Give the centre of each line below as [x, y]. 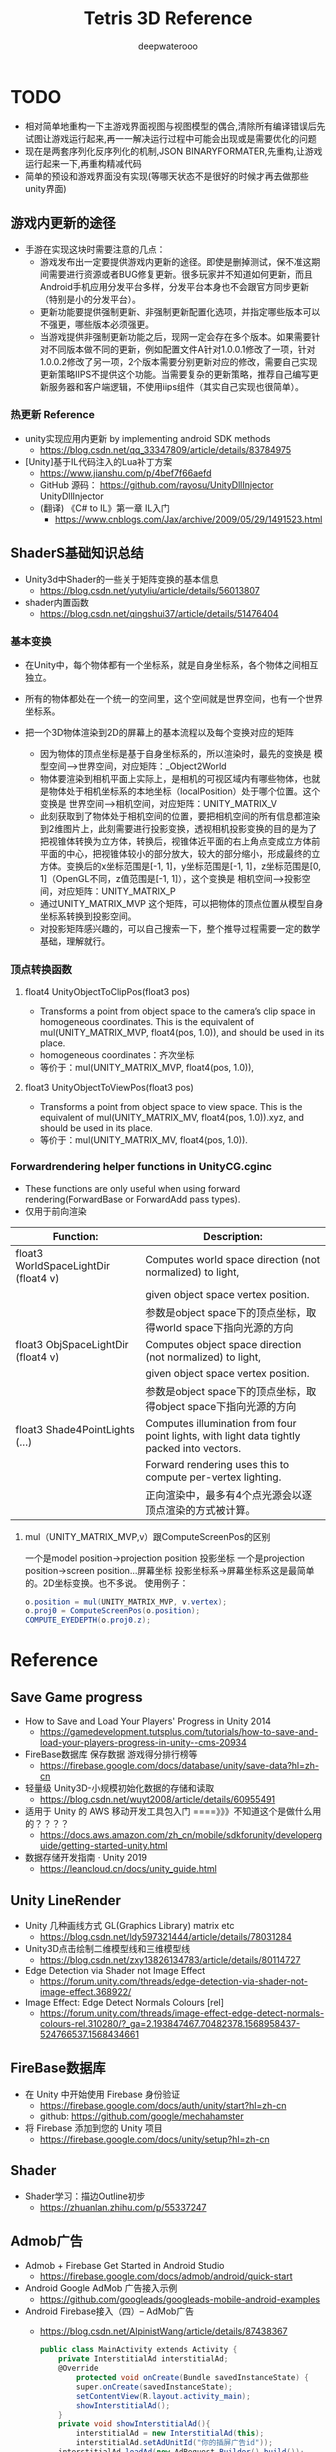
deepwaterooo [168, 46]
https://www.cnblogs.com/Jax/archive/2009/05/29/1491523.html [188, 519]
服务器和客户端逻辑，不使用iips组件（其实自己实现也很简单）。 [176, 386]
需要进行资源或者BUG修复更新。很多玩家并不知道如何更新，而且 [180, 274]
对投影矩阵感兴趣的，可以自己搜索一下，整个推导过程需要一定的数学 [180, 928]
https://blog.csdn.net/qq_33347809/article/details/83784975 [165, 449]
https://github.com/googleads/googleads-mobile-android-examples [180, 2299]
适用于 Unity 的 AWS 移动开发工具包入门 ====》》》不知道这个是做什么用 [173, 1811]
